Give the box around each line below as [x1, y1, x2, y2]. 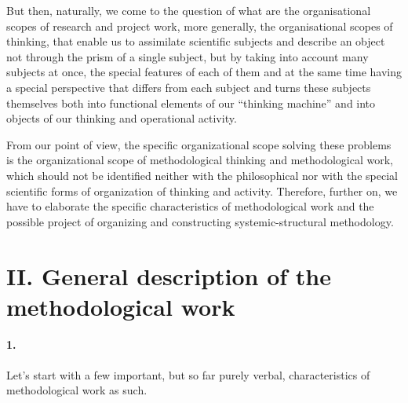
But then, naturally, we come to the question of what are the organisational [6, 2, 371, 18]
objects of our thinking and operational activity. [6, 110, 237, 126]
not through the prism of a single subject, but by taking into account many [6, 48, 369, 64]
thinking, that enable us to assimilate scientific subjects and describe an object [6, 33, 385, 49]
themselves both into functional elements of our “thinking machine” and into [6, 94, 376, 111]
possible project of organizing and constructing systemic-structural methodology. [6, 213, 394, 229]
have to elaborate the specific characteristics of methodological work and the [6, 198, 374, 214]
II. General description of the [6, 259, 332, 291]
